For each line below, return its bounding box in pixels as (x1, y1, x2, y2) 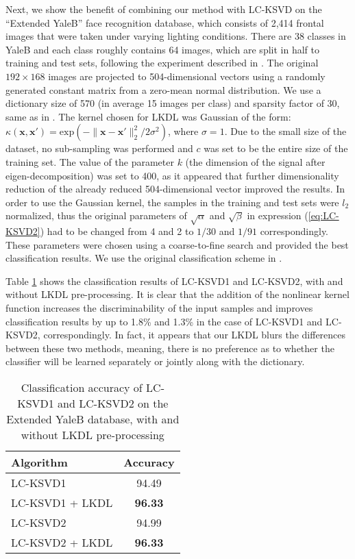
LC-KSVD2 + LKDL (11, 534, 113, 551)
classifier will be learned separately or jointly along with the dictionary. (5, 354, 305, 369)
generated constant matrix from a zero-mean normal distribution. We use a (5, 82, 321, 97)
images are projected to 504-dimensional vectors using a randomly (48, 69, 326, 83)
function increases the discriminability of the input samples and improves (5, 301, 313, 315)
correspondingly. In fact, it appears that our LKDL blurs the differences (43, 327, 346, 342)
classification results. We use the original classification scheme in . (5, 251, 282, 265)
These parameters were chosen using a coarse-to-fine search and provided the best (5, 237, 349, 251)
